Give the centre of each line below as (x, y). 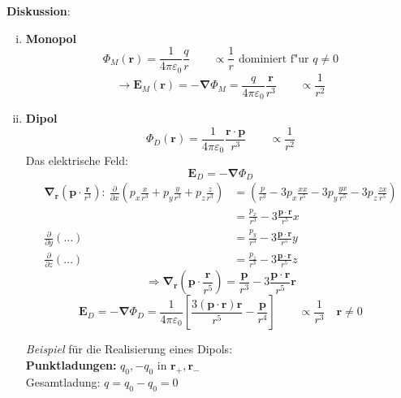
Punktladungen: (71, 364)
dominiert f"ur (274, 59)
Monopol (51, 38)
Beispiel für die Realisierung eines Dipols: (129, 349)
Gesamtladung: (63, 381)
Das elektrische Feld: (77, 160)
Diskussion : (39, 11)
